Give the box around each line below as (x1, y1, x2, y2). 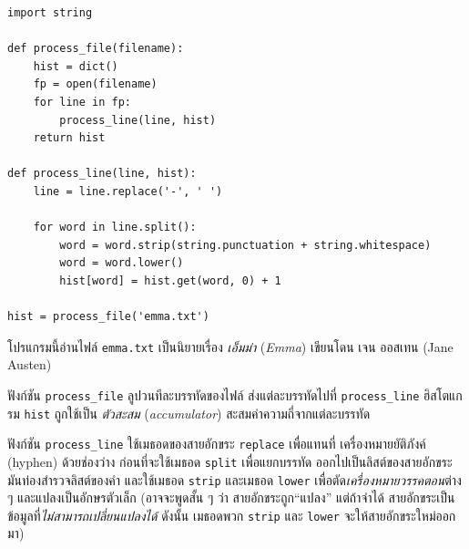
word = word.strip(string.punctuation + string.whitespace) (59, 238, 432, 252)
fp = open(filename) (33, 78, 158, 91)
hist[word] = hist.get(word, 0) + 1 (59, 274, 281, 287)
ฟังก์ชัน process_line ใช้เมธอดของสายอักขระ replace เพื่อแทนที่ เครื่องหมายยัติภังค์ (7, 434, 426, 453)
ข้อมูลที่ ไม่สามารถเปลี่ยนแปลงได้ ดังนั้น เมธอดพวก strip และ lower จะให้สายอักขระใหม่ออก (7, 505, 456, 524)
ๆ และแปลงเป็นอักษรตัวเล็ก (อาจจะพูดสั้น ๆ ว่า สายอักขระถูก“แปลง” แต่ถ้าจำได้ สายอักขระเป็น (7, 488, 455, 507)
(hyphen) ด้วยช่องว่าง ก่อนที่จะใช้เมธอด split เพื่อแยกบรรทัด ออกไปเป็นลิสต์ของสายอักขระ (7, 451, 453, 471)
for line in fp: (33, 95, 132, 109)
